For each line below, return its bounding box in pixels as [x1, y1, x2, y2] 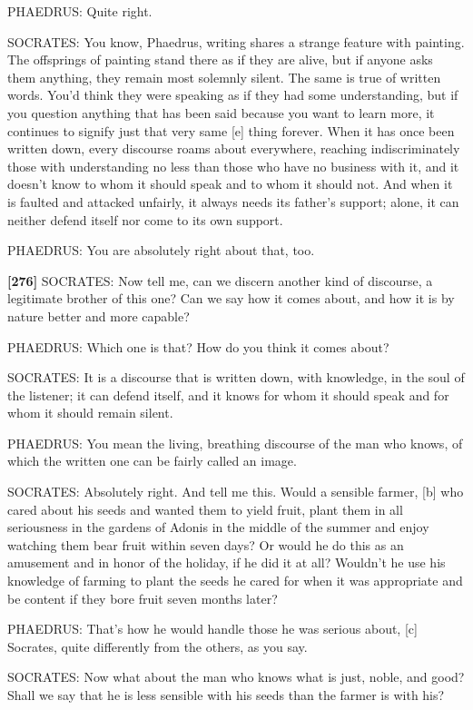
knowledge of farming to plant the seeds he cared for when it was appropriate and [7, 571, 463, 590]
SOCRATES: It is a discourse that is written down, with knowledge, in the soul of [7, 368, 465, 387]
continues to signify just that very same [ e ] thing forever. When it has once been [7, 121, 455, 140]
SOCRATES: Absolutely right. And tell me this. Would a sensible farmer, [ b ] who [7, 482, 464, 501]
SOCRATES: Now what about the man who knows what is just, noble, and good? [7, 667, 465, 686]
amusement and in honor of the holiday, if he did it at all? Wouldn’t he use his [7, 553, 446, 572]
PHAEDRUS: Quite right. [7, 2, 153, 20]
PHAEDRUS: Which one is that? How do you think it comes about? [7, 337, 389, 356]
